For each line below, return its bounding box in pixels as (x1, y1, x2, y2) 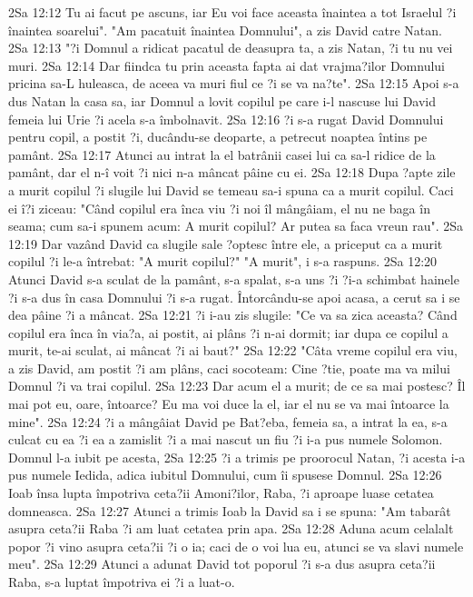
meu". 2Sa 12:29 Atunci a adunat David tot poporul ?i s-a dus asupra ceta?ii (8, 554, 436, 573)
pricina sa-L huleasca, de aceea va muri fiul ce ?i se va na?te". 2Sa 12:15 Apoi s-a (8, 74, 459, 93)
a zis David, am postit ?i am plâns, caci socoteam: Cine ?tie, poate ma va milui (8, 358, 450, 377)
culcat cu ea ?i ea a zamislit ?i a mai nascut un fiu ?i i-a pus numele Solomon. (8, 430, 443, 449)
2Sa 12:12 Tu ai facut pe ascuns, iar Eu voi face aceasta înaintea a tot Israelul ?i (8, 3, 457, 21)
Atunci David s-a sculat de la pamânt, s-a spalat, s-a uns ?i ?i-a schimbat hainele (8, 269, 459, 288)
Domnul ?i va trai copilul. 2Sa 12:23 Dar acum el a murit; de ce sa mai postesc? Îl (8, 376, 466, 395)
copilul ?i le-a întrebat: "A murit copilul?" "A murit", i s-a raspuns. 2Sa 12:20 (8, 252, 438, 271)
